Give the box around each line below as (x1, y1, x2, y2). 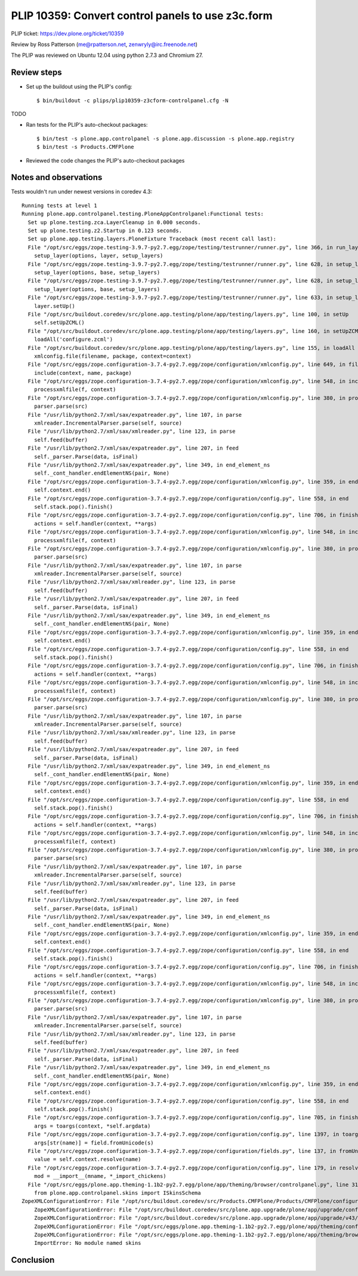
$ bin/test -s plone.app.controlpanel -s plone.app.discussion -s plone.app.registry (36, 135, 295, 142)
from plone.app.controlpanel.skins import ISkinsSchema (33, 1189, 201, 1196)
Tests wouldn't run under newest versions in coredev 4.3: (11, 188, 152, 196)
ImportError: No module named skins (33, 1240, 141, 1247)
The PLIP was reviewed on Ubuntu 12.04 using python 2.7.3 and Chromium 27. (11, 51, 203, 59)
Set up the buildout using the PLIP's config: (26, 83, 132, 90)
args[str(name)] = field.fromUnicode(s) (33, 1139, 155, 1146)
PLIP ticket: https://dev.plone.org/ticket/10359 (11, 30, 124, 37)
